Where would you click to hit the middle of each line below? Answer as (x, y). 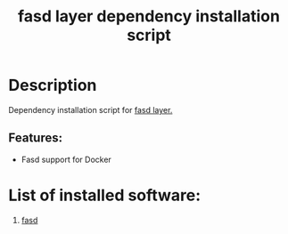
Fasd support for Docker (66, 159)
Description (53, 85)
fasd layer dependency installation (149, 16)
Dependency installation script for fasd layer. (91, 109)
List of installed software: (105, 195)
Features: (36, 138)
